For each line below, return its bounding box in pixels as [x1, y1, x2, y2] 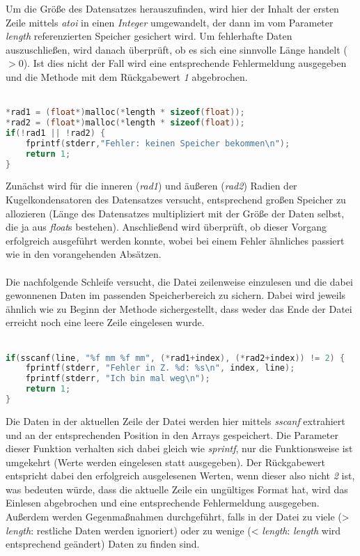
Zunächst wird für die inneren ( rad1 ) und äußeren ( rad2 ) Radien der [6, 178, 297, 193]
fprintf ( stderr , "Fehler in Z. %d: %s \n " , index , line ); [25, 363, 295, 373]
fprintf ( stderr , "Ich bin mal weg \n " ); [25, 373, 210, 384]
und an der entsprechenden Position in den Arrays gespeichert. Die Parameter [6, 427, 338, 442]
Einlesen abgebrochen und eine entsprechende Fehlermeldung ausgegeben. [6, 495, 320, 510]
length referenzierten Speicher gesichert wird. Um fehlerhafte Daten [6, 29, 292, 43]
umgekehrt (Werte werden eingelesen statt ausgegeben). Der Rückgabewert [6, 454, 325, 469]
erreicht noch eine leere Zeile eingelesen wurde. [6, 315, 205, 330]
